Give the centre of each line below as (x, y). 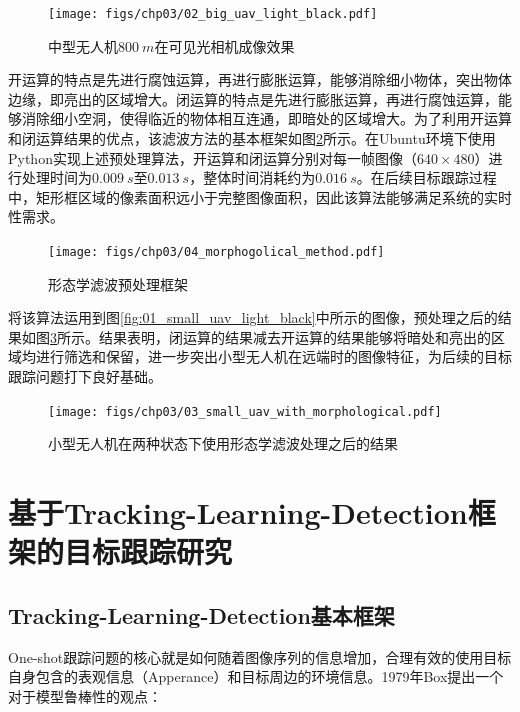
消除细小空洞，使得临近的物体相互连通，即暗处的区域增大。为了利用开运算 (266, 118)
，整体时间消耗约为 (252, 177)
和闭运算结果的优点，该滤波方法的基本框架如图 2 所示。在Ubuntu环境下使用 (252, 138)
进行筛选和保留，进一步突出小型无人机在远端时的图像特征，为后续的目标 (273, 356)
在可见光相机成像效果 (224, 45)
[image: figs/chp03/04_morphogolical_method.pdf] (216, 252)
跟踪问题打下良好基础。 (85, 376)
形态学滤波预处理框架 (118, 283)
